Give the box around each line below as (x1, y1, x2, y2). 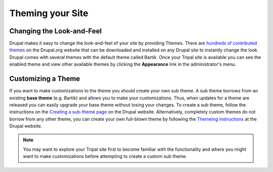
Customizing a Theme (9, 75, 80, 83)
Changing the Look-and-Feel (9, 27, 102, 35)
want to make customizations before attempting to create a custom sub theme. (23, 153, 187, 159)
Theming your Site (9, 8, 88, 19)
